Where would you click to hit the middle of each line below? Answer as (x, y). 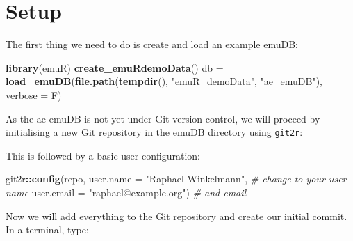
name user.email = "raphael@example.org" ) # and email (126, 192)
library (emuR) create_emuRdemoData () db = (115, 67)
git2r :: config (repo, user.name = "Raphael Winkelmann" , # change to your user (176, 179)
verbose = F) (34, 94)
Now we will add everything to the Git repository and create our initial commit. (176, 216)
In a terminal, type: (47, 230)
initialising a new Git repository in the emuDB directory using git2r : (154, 132)
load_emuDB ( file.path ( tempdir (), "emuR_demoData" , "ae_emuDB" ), (164, 81)
